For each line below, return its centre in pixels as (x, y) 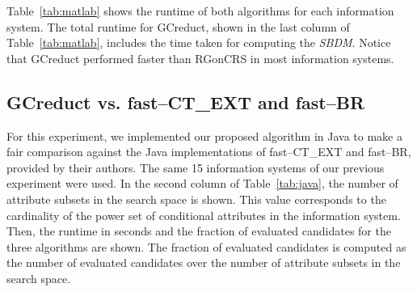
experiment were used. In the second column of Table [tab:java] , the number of (202, 183)
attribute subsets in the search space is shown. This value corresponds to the (196, 199)
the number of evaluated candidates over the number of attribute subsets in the (204, 262)
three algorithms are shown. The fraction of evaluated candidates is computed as (206, 246)
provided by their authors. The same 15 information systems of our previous (196, 167)
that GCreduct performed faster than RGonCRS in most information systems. (200, 58)
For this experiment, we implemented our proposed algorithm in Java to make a (204, 135)
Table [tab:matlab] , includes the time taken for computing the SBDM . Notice (199, 42)
